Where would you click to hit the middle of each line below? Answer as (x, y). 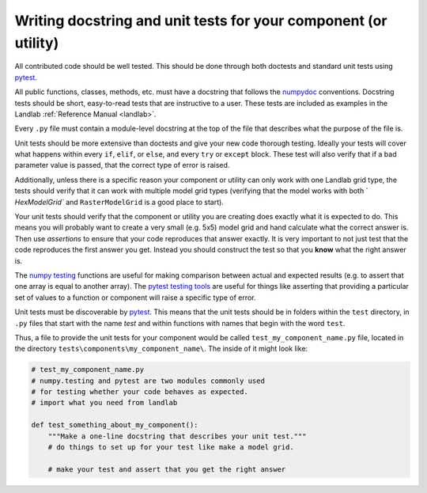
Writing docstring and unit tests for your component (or (201, 21)
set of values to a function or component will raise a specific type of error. (135, 298)
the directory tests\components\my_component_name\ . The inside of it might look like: (161, 349)
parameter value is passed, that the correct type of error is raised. (122, 165)
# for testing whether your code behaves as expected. (140, 392)
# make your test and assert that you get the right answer (167, 469)
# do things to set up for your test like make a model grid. (171, 447)
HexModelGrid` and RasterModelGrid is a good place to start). (119, 202)
